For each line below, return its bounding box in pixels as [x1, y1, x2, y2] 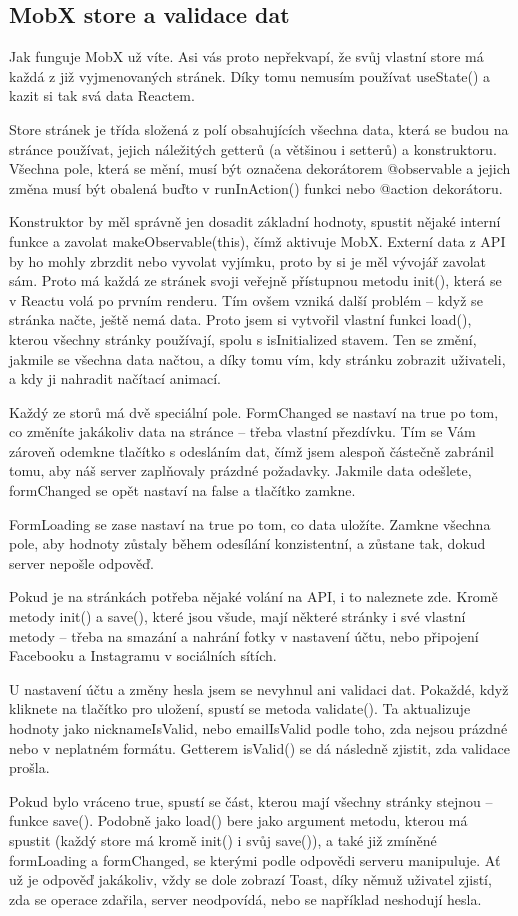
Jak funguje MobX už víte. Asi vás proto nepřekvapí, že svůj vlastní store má [9, 46, 484, 67]
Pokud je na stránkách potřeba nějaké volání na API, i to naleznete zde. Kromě [9, 586, 498, 607]
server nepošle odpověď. [9, 552, 154, 573]
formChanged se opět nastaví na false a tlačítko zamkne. [9, 480, 356, 501]
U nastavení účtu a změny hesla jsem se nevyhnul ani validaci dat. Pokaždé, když [9, 678, 509, 699]
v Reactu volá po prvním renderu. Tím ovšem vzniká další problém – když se [9, 289, 483, 310]
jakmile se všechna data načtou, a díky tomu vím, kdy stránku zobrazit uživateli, [9, 348, 506, 369]
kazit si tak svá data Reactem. [9, 85, 195, 106]
